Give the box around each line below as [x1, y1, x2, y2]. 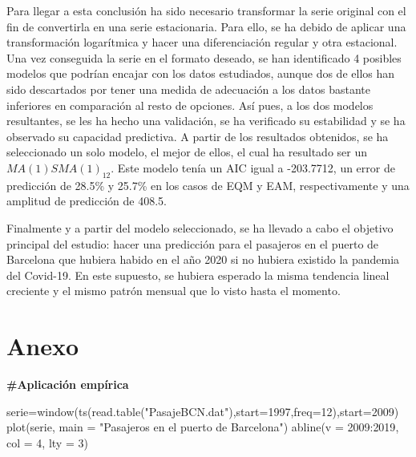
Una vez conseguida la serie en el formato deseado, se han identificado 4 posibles [6, 49, 402, 66]
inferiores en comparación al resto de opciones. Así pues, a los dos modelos [6, 96, 374, 113]
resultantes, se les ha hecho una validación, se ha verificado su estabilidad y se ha [6, 112, 406, 129]
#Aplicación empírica [6, 376, 129, 393]
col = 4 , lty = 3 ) [6, 434, 88, 451]
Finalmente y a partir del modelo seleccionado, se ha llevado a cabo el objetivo [6, 219, 394, 236]
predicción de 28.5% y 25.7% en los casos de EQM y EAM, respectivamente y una [6, 176, 410, 193]
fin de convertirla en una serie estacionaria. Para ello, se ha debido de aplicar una [6, 18, 406, 34]
